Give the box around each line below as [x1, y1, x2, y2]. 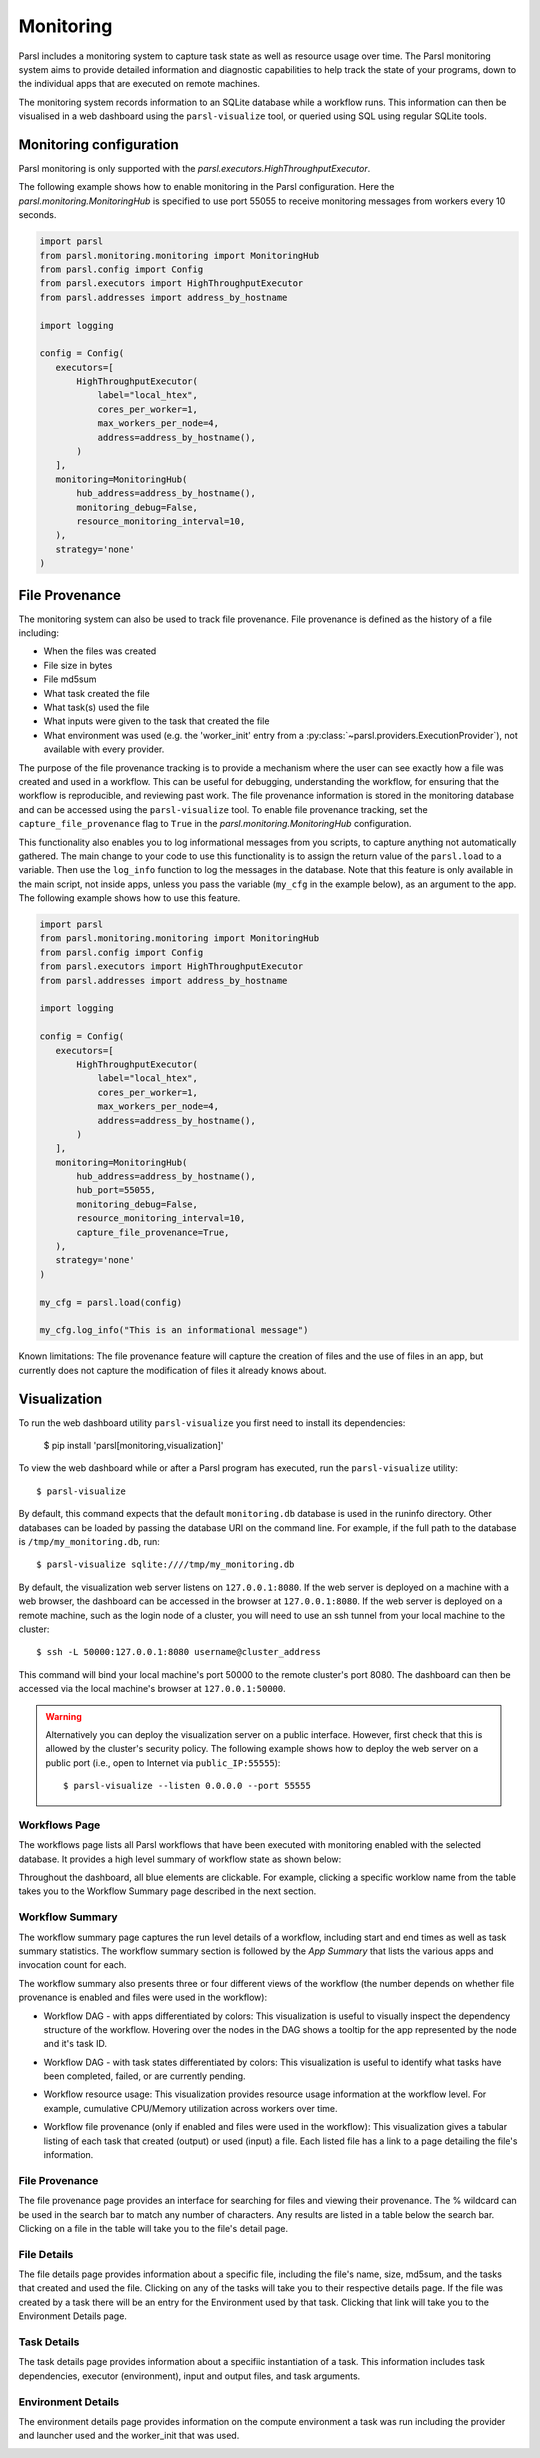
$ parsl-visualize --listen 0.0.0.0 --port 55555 [63, 1780, 312, 1792]
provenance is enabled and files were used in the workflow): [18, 1991, 268, 2004]
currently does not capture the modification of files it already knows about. [18, 1364, 327, 1376]
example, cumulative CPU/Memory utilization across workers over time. [43, 2102, 338, 2114]
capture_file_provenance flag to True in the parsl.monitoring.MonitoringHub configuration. [18, 818, 412, 830]
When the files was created [43, 645, 157, 657]
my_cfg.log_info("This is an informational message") [39, 1325, 309, 1336]
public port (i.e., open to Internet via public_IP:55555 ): [45, 1756, 281, 1769]
